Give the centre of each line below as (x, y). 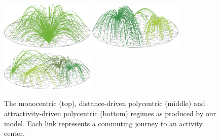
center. (14, 133)
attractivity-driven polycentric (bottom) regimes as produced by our (110, 113)
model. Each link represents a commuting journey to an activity (103, 123)
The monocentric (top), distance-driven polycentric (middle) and (105, 103)
